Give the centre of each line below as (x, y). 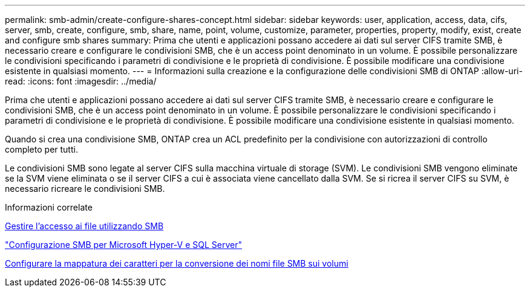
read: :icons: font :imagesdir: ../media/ (81, 81)
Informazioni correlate (49, 207)
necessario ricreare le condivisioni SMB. (85, 189)
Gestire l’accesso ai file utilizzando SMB (84, 226)
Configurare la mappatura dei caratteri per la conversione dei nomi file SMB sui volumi (177, 263)
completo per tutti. (41, 149)
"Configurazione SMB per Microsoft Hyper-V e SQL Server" (123, 245)
